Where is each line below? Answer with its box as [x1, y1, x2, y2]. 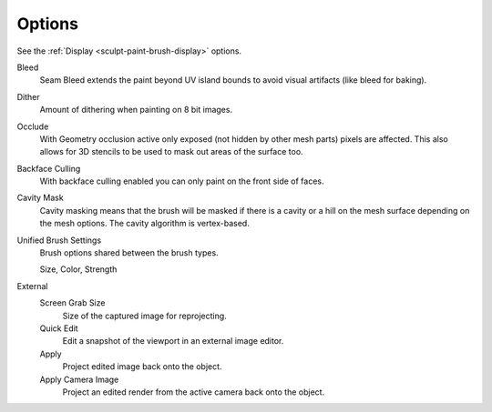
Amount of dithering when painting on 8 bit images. [39, 105, 232, 116]
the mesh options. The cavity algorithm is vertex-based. [39, 218, 250, 229]
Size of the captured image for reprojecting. [62, 310, 227, 321]
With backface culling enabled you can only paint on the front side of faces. [39, 176, 324, 186]
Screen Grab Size [39, 297, 106, 308]
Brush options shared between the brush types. [39, 247, 219, 258]
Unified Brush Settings [16, 235, 102, 246]
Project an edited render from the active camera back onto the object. [62, 387, 325, 397]
